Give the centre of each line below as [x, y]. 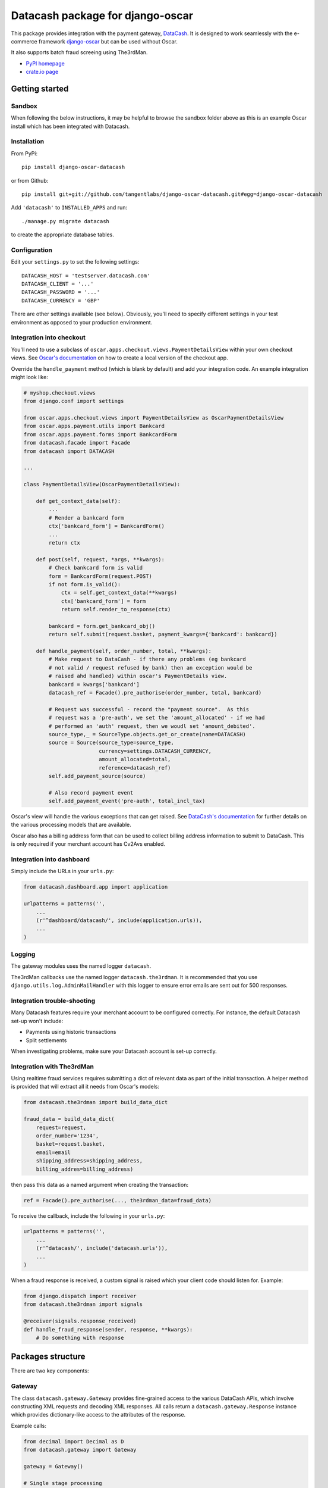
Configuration [32, 250]
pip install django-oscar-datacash [73, 167]
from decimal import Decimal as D [74, 1441]
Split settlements [46, 1040]
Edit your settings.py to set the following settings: [75, 262]
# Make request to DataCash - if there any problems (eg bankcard [147, 659]
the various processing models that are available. [71, 825]
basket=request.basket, [70, 1144]
